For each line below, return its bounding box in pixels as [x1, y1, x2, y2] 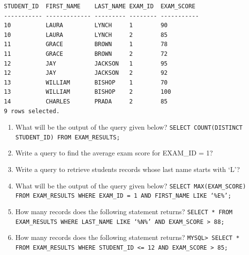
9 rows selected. [4, 107, 60, 115]
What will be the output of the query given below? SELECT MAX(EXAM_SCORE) [15, 180, 246, 190]
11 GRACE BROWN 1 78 [4, 41, 168, 48]
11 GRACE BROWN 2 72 [4, 50, 168, 57]
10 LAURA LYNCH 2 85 [4, 31, 168, 38]
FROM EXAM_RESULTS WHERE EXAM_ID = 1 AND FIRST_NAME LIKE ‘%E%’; [15, 192, 231, 200]
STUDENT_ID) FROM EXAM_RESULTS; [15, 134, 120, 141]
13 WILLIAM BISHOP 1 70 [4, 79, 168, 86]
